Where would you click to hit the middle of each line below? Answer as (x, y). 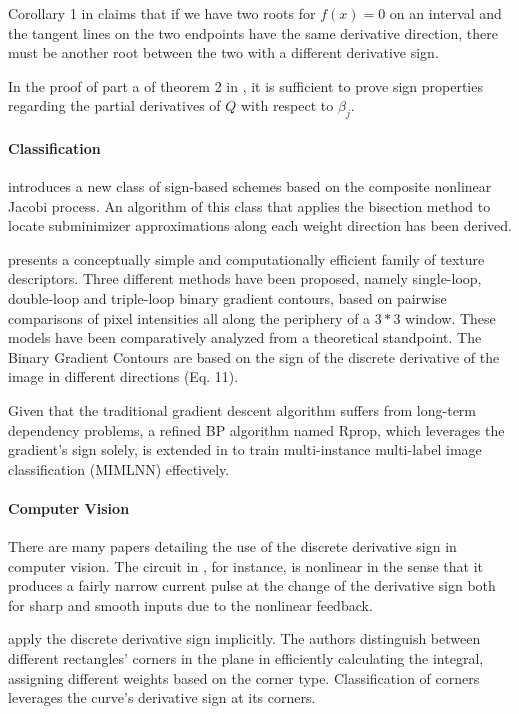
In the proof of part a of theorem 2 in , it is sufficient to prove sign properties (245, 85)
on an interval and (445, 13)
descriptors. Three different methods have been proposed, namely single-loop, (245, 278)
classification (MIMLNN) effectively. (119, 468)
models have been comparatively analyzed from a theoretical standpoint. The (245, 337)
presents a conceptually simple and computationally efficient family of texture (246, 258)
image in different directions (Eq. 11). (123, 376)
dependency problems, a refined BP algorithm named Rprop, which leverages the (256, 429)
